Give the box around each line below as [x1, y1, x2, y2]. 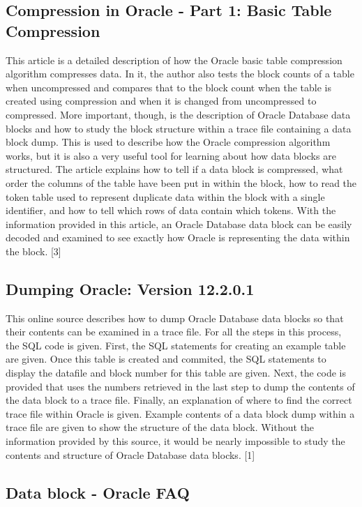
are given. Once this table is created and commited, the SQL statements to [6, 351, 326, 366]
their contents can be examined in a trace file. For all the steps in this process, [6, 324, 342, 339]
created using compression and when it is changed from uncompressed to [6, 93, 317, 108]
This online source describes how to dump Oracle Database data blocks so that [6, 310, 344, 325]
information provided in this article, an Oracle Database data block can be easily [6, 216, 352, 231]
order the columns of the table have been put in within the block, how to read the [6, 175, 357, 190]
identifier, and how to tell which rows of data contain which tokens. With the [6, 203, 336, 218]
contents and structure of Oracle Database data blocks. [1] [6, 447, 255, 462]
